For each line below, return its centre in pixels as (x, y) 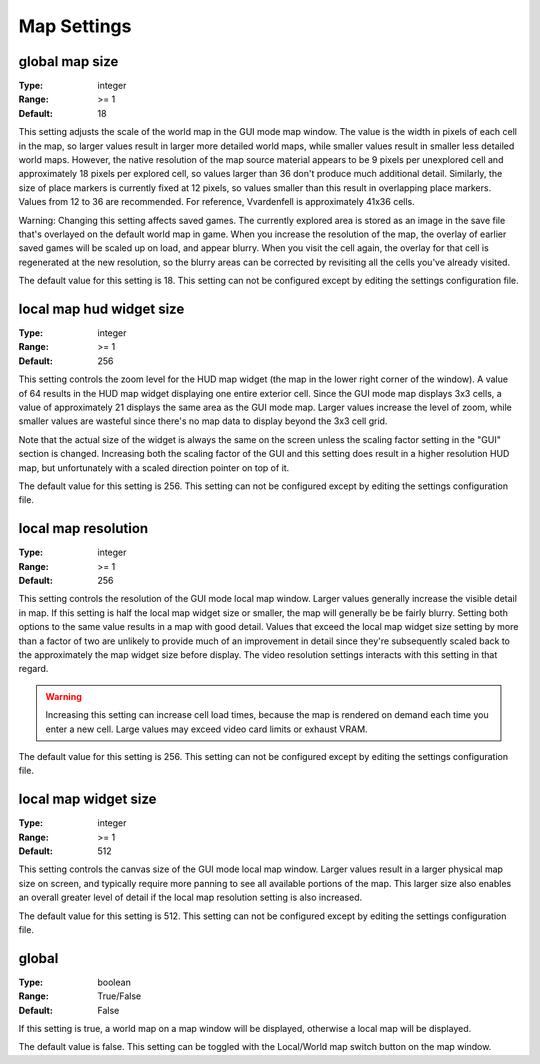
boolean (114, 982)
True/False (119, 996)
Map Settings (75, 26)
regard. (33, 669)
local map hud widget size (101, 308)
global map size (68, 61)
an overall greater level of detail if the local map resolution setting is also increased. (190, 897)
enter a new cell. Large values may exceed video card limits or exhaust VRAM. (207, 729)
